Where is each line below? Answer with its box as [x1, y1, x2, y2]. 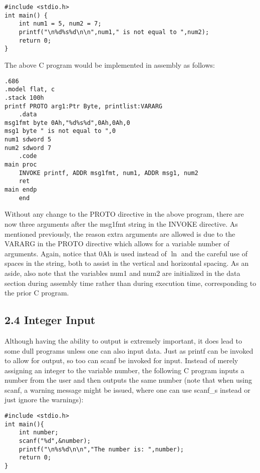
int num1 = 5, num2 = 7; [19, 20, 102, 28]
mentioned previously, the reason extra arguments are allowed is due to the [5, 228, 235, 239]
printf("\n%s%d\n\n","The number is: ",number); [19, 445, 184, 453]
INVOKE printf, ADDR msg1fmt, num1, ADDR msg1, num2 [19, 169, 198, 177]
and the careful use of [181, 248, 248, 258]
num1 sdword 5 [5, 136, 52, 143]
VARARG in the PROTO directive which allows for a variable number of [5, 238, 229, 249]
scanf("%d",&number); [19, 437, 91, 445]
